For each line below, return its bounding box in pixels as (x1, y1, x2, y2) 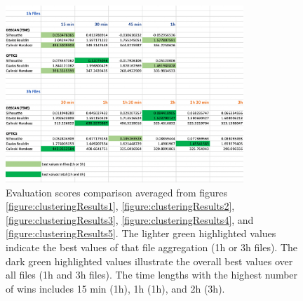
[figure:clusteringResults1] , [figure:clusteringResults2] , (6, 199, 235, 213)
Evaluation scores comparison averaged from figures (6, 185, 228, 199)
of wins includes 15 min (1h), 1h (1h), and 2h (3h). (6, 281, 225, 295)
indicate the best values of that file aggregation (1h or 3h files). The (6, 240, 298, 255)
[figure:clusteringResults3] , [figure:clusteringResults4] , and (6, 212, 254, 227)
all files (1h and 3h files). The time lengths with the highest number (6, 267, 298, 282)
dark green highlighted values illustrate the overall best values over (6, 253, 293, 268)
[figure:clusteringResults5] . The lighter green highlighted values (6, 226, 276, 241)
